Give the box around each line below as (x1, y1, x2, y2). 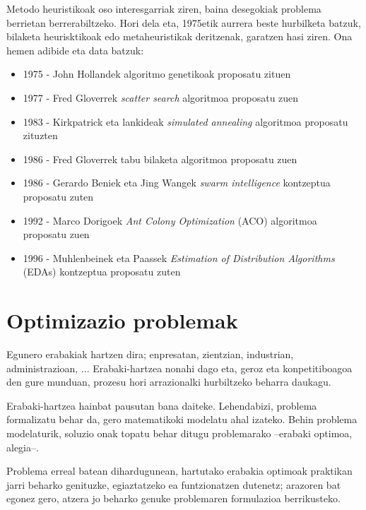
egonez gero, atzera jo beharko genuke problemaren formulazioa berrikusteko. (6, 491, 341, 506)
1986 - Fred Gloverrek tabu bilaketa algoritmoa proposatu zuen (23, 151, 297, 166)
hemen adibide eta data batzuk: (6, 42, 144, 57)
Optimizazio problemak (6, 306, 238, 335)
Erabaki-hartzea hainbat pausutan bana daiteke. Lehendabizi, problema (6, 398, 317, 413)
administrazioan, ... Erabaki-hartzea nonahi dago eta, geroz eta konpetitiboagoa (6, 360, 353, 375)
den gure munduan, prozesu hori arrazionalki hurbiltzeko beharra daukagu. (6, 374, 331, 389)
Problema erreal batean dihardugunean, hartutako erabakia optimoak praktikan (6, 463, 353, 478)
